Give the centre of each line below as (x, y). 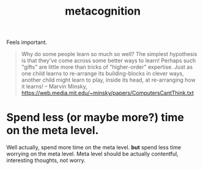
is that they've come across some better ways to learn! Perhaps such (109, 61)
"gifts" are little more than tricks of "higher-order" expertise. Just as (107, 67)
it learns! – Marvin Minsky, (54, 87)
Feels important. (27, 42)
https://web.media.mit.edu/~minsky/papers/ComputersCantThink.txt (108, 93)
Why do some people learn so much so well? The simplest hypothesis (109, 54)
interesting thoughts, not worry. (46, 160)
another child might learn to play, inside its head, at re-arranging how (108, 80)
